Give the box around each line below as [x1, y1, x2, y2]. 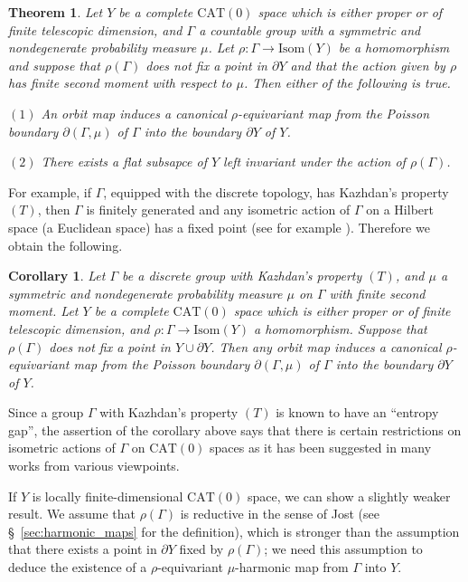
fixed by [179, 539, 224, 558]
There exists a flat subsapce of [41, 152, 207, 171]
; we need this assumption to [264, 539, 423, 558]
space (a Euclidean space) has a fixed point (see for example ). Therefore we [8, 217, 430, 236]
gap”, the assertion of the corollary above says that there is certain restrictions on [8, 420, 462, 439]
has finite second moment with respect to [8, 73, 232, 92]
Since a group [8, 403, 84, 422]
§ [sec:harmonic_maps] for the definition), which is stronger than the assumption [8, 521, 460, 540]
